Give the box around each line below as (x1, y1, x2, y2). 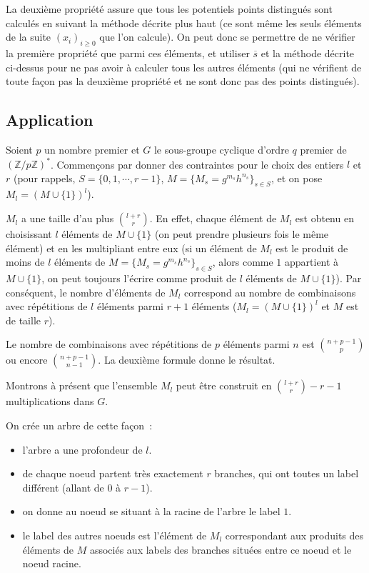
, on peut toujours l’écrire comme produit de (41, 271, 237, 286)
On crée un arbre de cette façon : (6, 418, 153, 432)
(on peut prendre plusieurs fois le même (155, 226, 329, 241)
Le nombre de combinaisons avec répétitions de (6, 337, 212, 352)
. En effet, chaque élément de (149, 211, 277, 226)
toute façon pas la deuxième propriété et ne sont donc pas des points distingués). (6, 74, 360, 89)
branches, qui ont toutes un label (214, 466, 359, 481)
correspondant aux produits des (225, 527, 364, 542)
